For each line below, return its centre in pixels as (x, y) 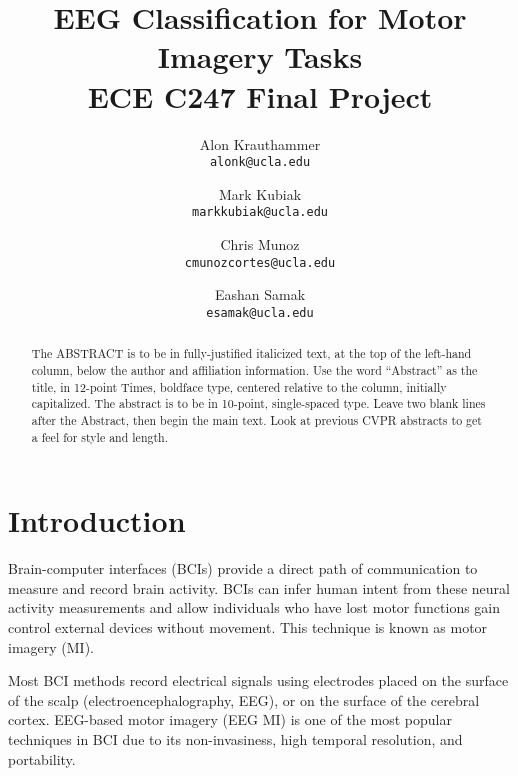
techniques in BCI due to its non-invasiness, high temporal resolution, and (235, 738)
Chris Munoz (260, 244)
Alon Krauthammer (260, 143)
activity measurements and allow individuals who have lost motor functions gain (254, 607)
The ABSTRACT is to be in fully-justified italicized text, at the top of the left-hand (251, 353)
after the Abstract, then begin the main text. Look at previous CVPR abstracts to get (256, 419)
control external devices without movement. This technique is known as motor (248, 626)
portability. (42, 758)
